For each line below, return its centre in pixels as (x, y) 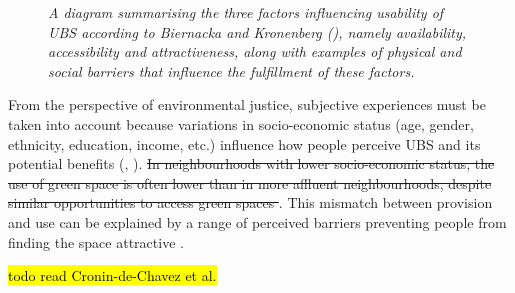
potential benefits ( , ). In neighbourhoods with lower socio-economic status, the (251, 163)
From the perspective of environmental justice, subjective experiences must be (247, 104)
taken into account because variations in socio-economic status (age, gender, (241, 123)
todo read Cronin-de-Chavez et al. (112, 275)
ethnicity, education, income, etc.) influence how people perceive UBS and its (244, 143)
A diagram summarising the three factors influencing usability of (246, 12)
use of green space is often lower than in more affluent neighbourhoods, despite (250, 182)
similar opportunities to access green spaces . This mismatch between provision (250, 202)
